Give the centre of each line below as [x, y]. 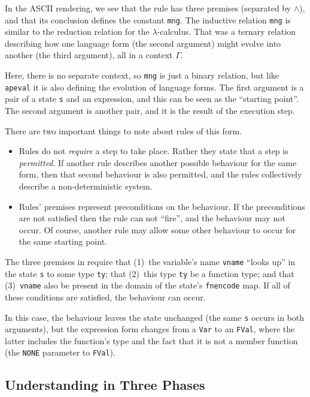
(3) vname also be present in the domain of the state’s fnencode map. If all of [148, 285]
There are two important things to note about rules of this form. [123, 130]
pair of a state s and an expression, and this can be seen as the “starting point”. [152, 99]
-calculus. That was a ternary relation [226, 31]
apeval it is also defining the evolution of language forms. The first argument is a [154, 87]
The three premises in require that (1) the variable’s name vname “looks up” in [150, 261]
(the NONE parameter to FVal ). [60, 352]
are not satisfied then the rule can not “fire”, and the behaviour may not [152, 218]
